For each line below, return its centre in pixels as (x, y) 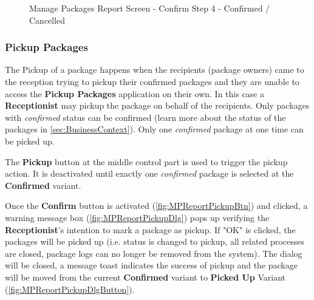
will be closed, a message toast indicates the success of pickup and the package (151, 265)
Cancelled (47, 20)
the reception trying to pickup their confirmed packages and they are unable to (152, 81)
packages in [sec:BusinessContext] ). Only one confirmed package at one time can (154, 129)
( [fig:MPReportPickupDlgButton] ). (70, 289)
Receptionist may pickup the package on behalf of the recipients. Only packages (157, 105)
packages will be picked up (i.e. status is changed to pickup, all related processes (155, 241)
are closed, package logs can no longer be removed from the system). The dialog (154, 253)
